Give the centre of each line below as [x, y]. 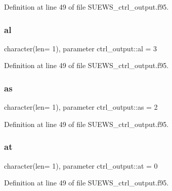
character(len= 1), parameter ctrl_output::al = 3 [80, 48]
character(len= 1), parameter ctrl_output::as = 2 [81, 107]
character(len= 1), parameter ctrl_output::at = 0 [81, 165]
